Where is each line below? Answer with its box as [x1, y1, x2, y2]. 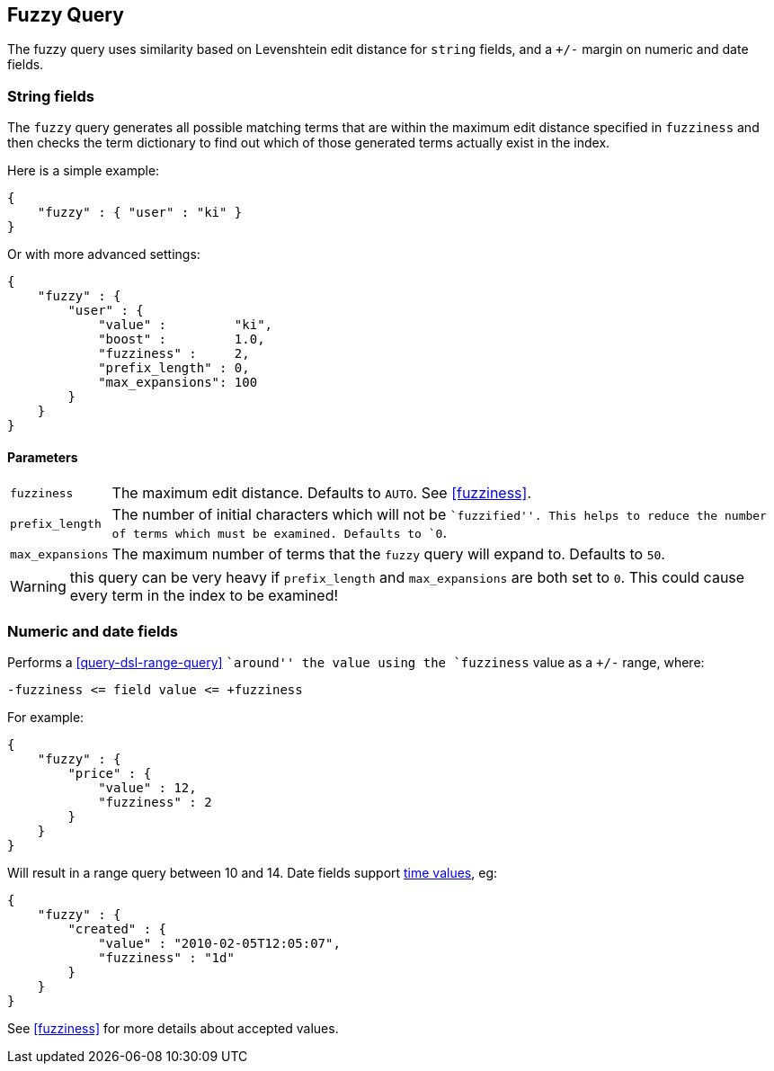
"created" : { [67, 922, 167, 937]
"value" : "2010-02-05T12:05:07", [98, 936, 341, 951]
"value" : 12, [98, 781, 197, 796]
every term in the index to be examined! [69, 586, 339, 605]
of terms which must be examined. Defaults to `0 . [111, 523, 448, 542]
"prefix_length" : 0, [98, 361, 250, 376]
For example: [7, 710, 85, 726]
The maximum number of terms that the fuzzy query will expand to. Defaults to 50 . [111, 545, 665, 564]
